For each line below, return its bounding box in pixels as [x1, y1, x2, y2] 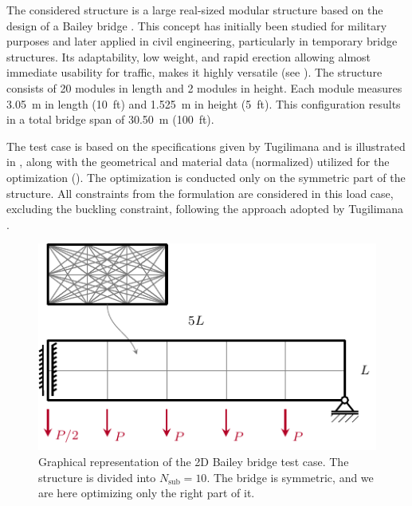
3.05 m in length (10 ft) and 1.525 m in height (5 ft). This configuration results [6, 95, 401, 112]
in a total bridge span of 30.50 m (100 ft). [6, 111, 214, 128]
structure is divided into [38, 468, 156, 485]
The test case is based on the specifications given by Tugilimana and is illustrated [6, 137, 406, 154]
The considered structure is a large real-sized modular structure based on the [6, 2, 383, 18]
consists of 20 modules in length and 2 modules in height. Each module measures [6, 79, 402, 96]
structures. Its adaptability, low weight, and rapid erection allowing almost [6, 48, 371, 65]
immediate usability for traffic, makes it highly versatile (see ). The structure [6, 64, 383, 81]
